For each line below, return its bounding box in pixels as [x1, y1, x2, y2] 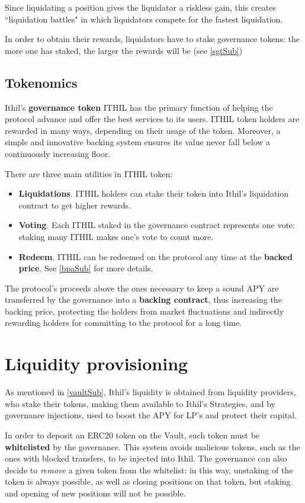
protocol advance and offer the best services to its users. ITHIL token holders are [5, 113, 300, 125]
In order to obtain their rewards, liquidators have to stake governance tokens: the [5, 33, 300, 45]
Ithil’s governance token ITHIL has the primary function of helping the [5, 101, 273, 113]
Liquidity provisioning [5, 351, 188, 376]
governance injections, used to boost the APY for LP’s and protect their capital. [5, 409, 297, 421]
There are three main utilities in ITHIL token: [5, 167, 173, 180]
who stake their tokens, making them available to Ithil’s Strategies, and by [5, 397, 275, 409]
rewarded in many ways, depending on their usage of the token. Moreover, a [5, 124, 281, 136]
